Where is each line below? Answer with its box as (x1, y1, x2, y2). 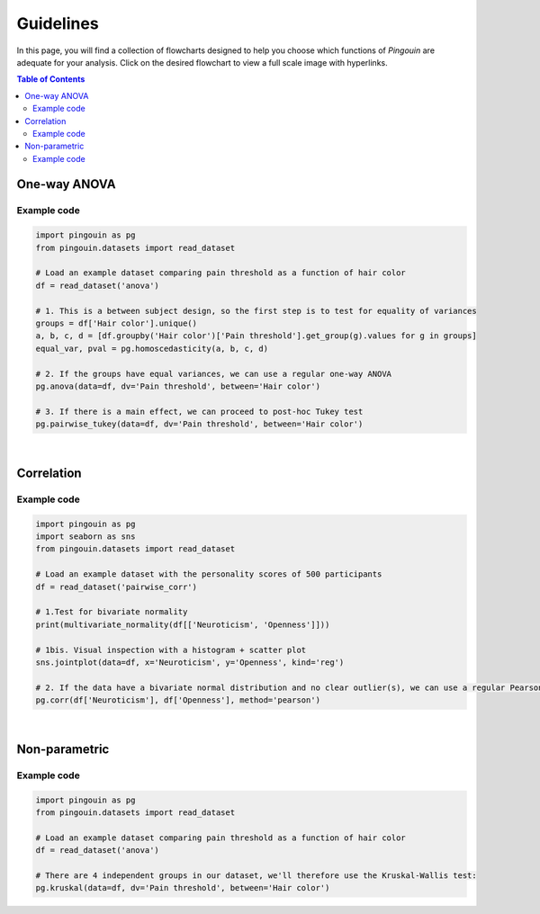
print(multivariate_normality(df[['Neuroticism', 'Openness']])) (35, 619, 330, 630)
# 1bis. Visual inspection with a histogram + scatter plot (35, 644, 307, 655)
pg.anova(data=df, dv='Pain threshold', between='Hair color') (35, 381, 321, 391)
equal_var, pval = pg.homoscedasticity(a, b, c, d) (35, 343, 269, 354)
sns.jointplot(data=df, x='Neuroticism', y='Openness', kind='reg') (35, 657, 345, 668)
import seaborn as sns (35, 532, 136, 542)
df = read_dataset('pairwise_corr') (35, 581, 198, 592)
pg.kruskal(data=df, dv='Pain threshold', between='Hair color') (35, 883, 330, 893)
